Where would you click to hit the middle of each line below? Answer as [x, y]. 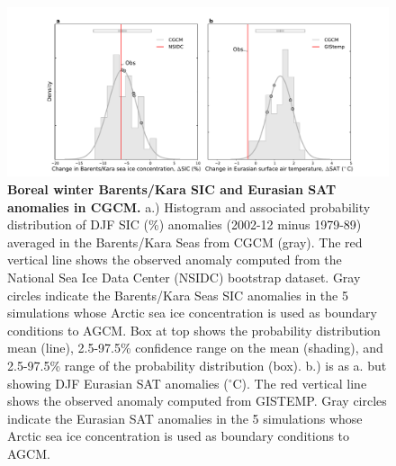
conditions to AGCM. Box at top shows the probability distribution [194, 330]
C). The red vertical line [300, 383]
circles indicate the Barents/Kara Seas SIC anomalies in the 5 [178, 295]
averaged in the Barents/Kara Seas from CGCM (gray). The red [185, 242]
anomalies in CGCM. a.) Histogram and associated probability [189, 206]
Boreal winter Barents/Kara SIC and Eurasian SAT [172, 188]
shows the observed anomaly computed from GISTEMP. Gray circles [197, 401]
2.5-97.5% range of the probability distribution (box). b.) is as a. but [197, 365]
